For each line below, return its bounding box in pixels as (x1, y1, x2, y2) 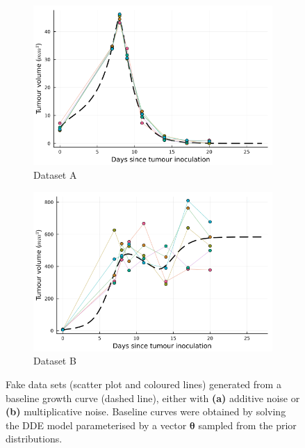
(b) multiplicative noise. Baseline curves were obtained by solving (6, 404, 286, 419)
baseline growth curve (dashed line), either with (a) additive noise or (6, 390, 300, 405)
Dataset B (33, 353, 76, 368)
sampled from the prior (198, 417, 297, 432)
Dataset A (33, 167, 77, 182)
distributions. (6, 431, 63, 446)
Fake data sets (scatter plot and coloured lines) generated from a (6, 377, 281, 392)
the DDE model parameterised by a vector (6, 417, 187, 432)
